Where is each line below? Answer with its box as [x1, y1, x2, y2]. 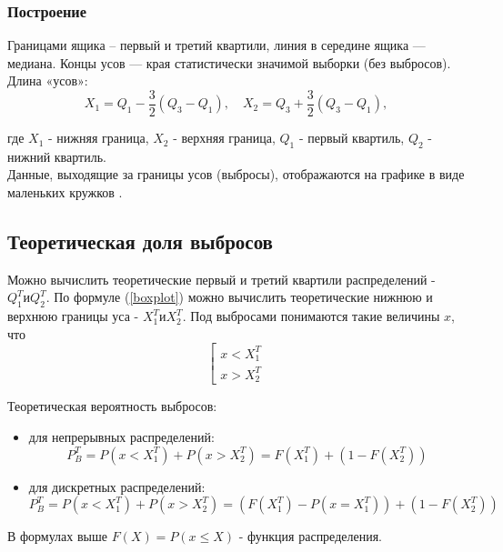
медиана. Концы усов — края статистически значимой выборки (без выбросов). [7, 53, 451, 72]
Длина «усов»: [7, 71, 88, 90]
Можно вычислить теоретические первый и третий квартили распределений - [7, 269, 436, 288]
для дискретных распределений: [28, 477, 206, 496]
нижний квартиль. [7, 146, 106, 166]
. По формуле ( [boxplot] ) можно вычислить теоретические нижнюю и [45, 287, 433, 306]
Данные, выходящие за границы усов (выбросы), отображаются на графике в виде [7, 165, 465, 184]
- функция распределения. [238, 527, 382, 546]
